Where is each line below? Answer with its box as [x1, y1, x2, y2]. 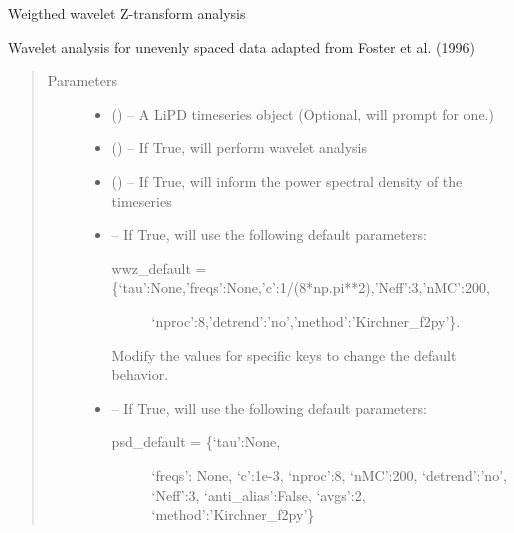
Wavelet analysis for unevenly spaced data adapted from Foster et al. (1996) [8, 36, 475, 57]
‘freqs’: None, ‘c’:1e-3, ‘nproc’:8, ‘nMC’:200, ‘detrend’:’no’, [151, 464, 507, 485]
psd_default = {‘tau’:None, [111, 431, 281, 452]
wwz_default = [111, 257, 207, 278]
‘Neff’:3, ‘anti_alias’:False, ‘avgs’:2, [151, 484, 366, 505]
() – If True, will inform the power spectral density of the [111, 170, 463, 191]
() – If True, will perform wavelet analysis [111, 137, 367, 158]
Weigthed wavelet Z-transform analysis [8, 3, 246, 23]
